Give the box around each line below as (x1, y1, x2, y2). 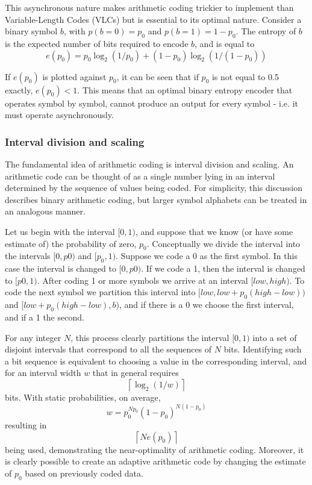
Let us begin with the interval (5, 225, 115, 237)
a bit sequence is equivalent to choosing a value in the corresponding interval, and (5, 354, 307, 367)
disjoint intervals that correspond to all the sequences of (5, 343, 212, 355)
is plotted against (42, 70, 107, 83)
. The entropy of (236, 25, 296, 37)
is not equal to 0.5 (211, 70, 279, 83)
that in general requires (92, 366, 179, 379)
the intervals (5, 249, 51, 262)
